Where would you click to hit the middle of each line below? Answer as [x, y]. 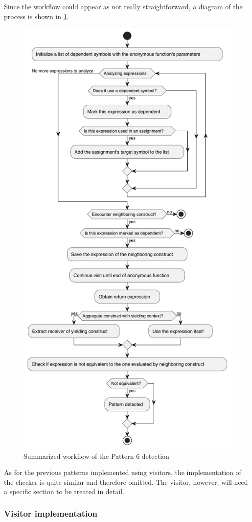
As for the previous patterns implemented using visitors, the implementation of [123, 472]
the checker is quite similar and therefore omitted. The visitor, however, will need [126, 482]
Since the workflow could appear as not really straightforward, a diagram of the [123, 6]
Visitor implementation [51, 513]
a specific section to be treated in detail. [64, 491]
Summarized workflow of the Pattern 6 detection [96, 456]
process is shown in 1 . [36, 16]
